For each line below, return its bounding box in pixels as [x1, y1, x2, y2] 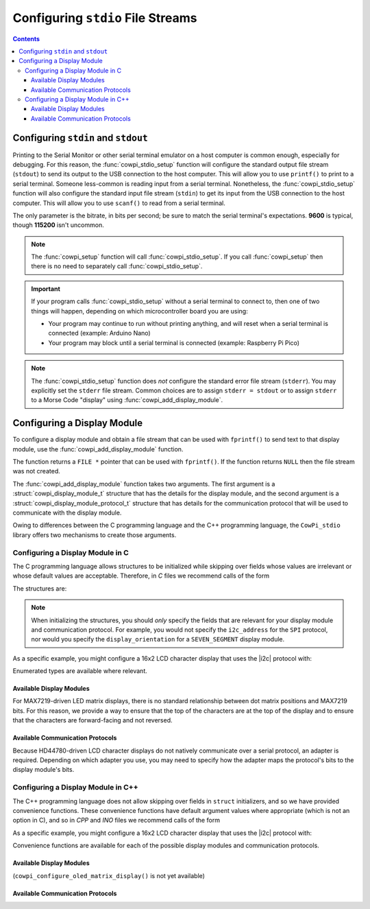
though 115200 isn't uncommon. [12, 221, 104, 229]
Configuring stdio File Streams [12, 10, 197, 25]
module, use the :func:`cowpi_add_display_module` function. [12, 445, 184, 453]
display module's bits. [12, 766, 75, 774]
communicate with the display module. [12, 508, 122, 517]
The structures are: [12, 584, 67, 593]
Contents [12, 34, 40, 43]
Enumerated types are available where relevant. [12, 667, 147, 675]
